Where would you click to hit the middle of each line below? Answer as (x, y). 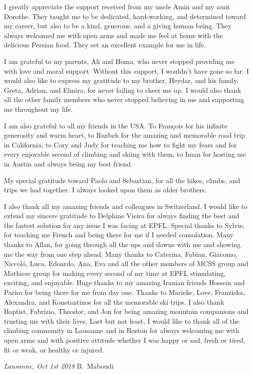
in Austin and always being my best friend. (68, 163)
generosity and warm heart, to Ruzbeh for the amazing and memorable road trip (125, 135)
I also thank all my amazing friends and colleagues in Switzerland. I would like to (126, 206)
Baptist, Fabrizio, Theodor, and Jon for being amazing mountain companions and (126, 311)
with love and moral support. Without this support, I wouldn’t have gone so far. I (126, 71)
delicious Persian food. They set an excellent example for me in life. (105, 45)
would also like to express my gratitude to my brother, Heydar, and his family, (121, 80)
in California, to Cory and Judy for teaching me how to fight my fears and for (120, 144)
